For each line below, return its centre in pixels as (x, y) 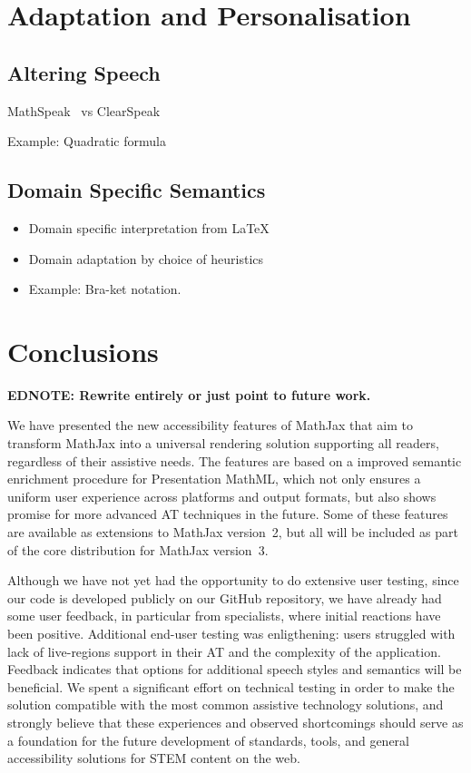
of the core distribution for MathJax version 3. (138, 549)
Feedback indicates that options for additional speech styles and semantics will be (235, 669)
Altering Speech (84, 72)
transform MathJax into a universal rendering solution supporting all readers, (223, 443)
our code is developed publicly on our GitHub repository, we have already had (225, 597)
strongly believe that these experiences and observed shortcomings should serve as (235, 722)
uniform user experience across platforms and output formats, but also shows (222, 496)
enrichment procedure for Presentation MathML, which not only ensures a (214, 479)
